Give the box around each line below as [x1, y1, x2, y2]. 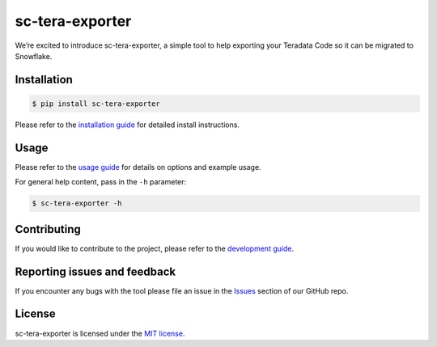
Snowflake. [15, 51, 53, 61]
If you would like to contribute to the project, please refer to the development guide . [15, 243, 295, 253]
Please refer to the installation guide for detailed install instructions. [15, 120, 240, 129]
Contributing [15, 222, 81, 236]
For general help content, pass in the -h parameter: [15, 177, 187, 187]
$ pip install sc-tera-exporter [32, 99, 161, 108]
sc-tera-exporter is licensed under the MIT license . [15, 328, 185, 338]
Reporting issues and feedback [15, 264, 176, 278]
